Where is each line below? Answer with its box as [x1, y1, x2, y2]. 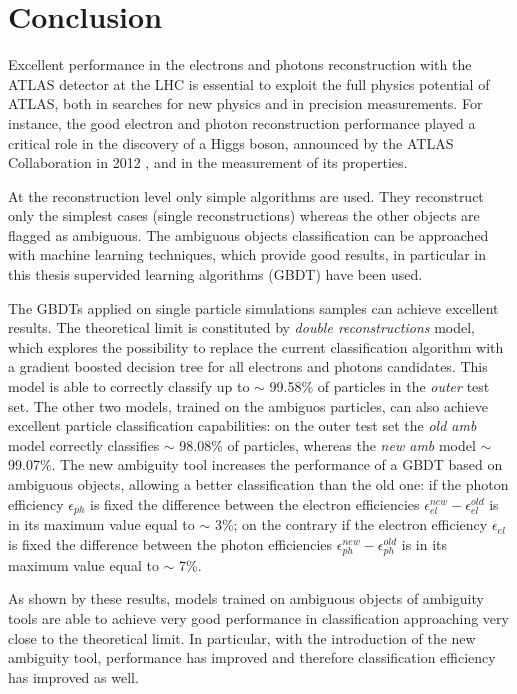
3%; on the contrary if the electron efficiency [214, 514, 488, 535]
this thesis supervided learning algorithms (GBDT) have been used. [8, 264, 423, 285]
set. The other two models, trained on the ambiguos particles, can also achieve [8, 395, 488, 416]
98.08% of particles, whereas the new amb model [179, 434, 476, 455]
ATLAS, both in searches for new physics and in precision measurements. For [8, 93, 483, 114]
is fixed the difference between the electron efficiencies [89, 493, 420, 514]
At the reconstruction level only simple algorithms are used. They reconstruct [8, 185, 484, 206]
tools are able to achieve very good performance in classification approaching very [8, 607, 509, 628]
